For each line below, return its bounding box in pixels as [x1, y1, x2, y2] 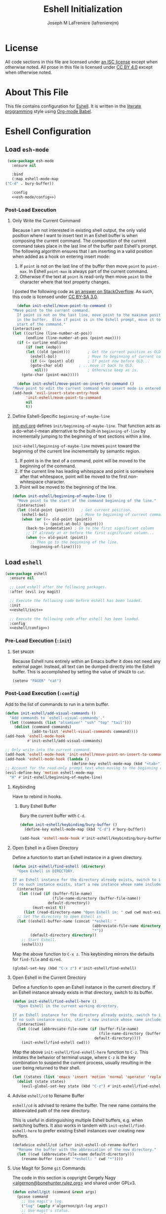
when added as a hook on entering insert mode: [12, 253, 110, 259]
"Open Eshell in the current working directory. [17, 1004, 119, 1009]
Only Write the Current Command [12, 218, 81, 224]
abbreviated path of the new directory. [12, 1108, 91, 1113]
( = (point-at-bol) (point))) [43, 521, 104, 526]
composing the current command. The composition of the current [12, 238, 146, 244]
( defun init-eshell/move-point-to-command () [17, 303, 112, 308]
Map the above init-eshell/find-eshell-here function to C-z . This [12, 1049, 149, 1055]
